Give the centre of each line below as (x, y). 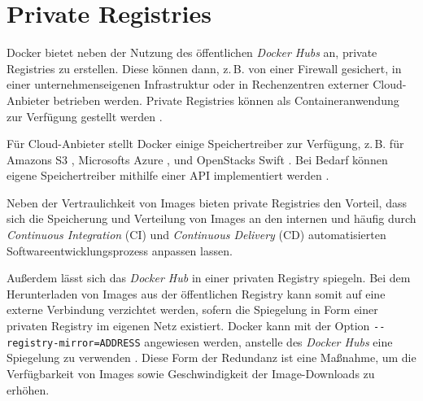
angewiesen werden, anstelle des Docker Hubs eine (268, 341)
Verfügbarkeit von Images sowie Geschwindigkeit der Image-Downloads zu (191, 373)
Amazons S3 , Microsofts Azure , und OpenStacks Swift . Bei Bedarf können (197, 159)
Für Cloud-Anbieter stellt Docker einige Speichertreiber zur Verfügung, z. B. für (205, 144)
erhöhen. (28, 389)
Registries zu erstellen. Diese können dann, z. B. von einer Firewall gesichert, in (204, 68)
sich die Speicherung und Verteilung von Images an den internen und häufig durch (211, 218)
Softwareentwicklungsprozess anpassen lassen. (120, 250)
